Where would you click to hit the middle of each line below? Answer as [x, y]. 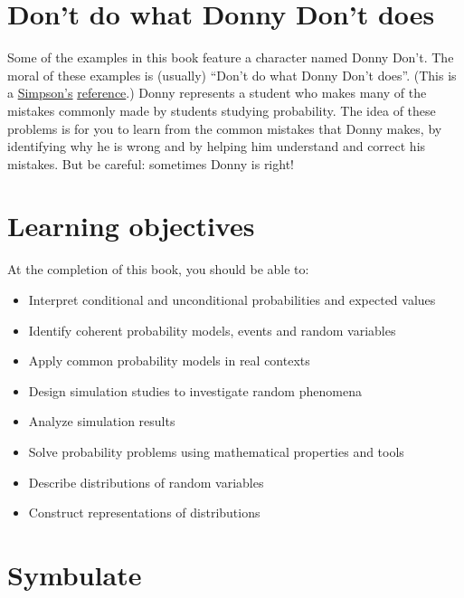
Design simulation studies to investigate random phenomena [195, 390]
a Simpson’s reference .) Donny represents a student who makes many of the [217, 93]
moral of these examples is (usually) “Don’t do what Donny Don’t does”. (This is [232, 75]
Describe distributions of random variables [146, 482]
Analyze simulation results [102, 421]
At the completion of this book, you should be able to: [158, 269]
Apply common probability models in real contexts [169, 361]
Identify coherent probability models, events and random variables [212, 330]
